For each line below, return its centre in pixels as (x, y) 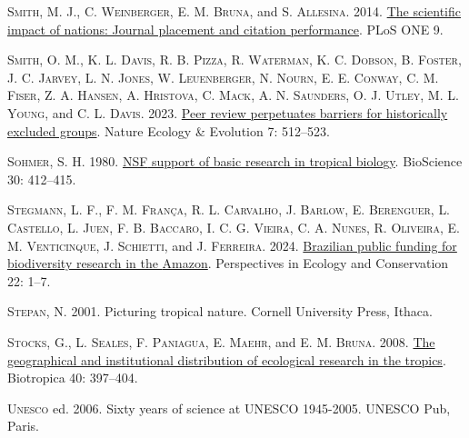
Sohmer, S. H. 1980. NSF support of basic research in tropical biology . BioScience (235, 161)
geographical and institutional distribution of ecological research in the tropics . (227, 359)
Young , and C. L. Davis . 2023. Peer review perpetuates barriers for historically (228, 112)
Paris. (23, 426)
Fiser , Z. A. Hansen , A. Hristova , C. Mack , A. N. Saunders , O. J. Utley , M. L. (233, 95)
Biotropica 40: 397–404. (73, 378)
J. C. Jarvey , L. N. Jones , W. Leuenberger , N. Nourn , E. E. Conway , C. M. (223, 77)
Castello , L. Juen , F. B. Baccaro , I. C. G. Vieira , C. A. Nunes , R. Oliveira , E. (234, 227)
